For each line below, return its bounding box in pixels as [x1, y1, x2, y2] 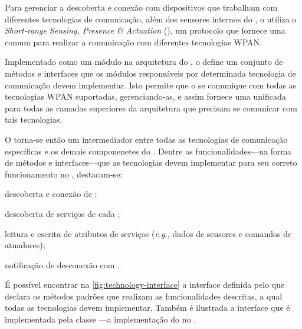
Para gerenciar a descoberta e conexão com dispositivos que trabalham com [5, 1, 278, 13]
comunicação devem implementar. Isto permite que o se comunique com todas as [5, 78, 297, 91]
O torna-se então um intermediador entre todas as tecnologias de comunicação [5, 133, 288, 145]
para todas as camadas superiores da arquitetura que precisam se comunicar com [5, 101, 297, 114]
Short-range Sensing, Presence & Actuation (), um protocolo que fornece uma [5, 24, 285, 37]
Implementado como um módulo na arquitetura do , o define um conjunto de [5, 55, 283, 68]
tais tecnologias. [5, 113, 63, 126]
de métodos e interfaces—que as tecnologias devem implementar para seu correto [5, 156, 297, 169]
